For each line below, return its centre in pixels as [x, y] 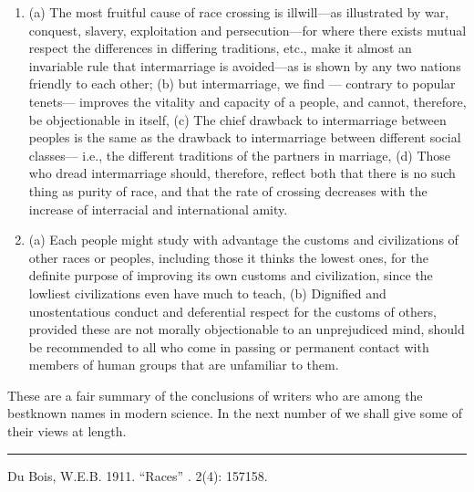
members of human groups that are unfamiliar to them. [184, 365]
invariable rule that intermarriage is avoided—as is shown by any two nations [245, 65]
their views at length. [67, 431]
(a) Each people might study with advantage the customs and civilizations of [243, 240]
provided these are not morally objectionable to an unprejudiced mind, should [247, 329]
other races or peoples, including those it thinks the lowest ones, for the [228, 257]
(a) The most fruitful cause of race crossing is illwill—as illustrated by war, [239, 12]
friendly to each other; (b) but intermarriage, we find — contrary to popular [242, 84]
